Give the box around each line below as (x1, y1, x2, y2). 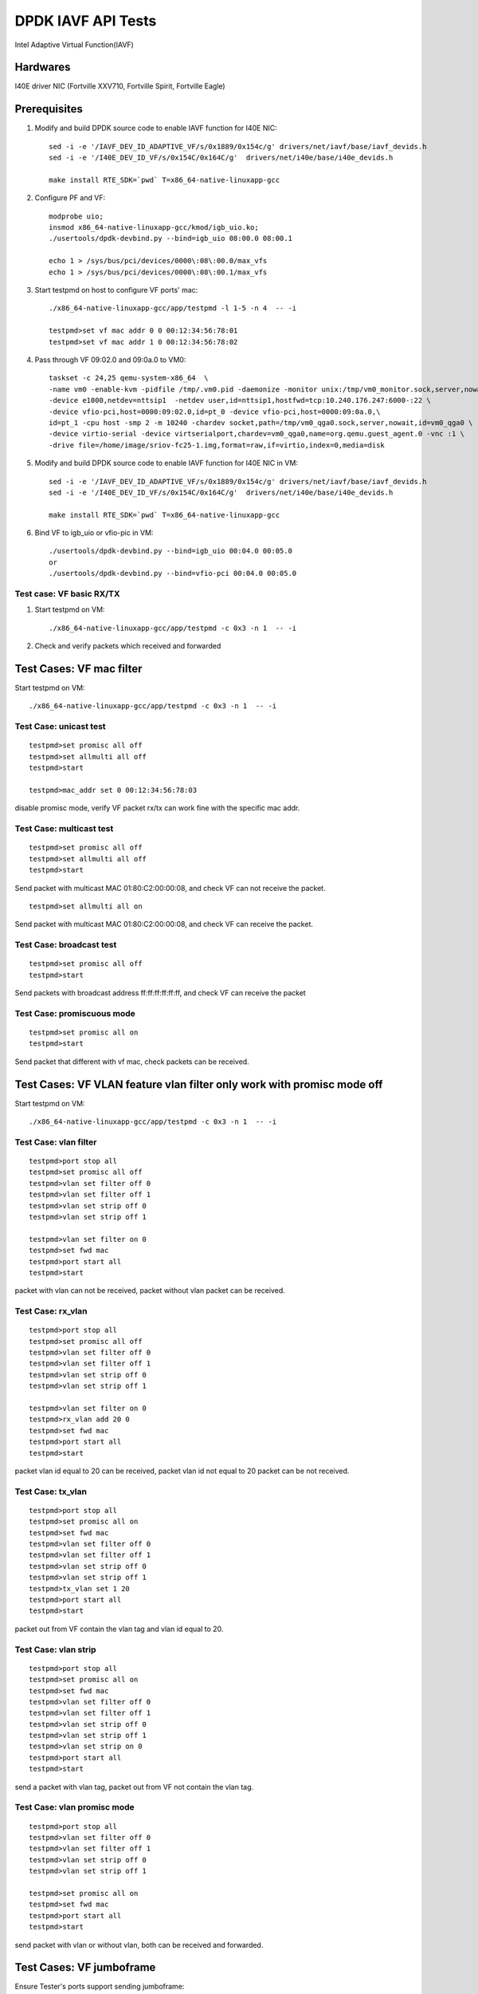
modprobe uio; (49, 211, 104, 221)
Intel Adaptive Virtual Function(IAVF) (14, 40, 135, 49)
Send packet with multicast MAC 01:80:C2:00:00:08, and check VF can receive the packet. (14, 920, 314, 929)
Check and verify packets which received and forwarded (34, 641, 221, 651)
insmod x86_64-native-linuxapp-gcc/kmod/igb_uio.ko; (49, 223, 259, 232)
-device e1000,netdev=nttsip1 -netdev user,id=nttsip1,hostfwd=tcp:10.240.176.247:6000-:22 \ (49, 396, 432, 405)
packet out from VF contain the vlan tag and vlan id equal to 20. (14, 1624, 224, 1633)
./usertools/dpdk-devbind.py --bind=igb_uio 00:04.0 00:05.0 (49, 546, 292, 556)
